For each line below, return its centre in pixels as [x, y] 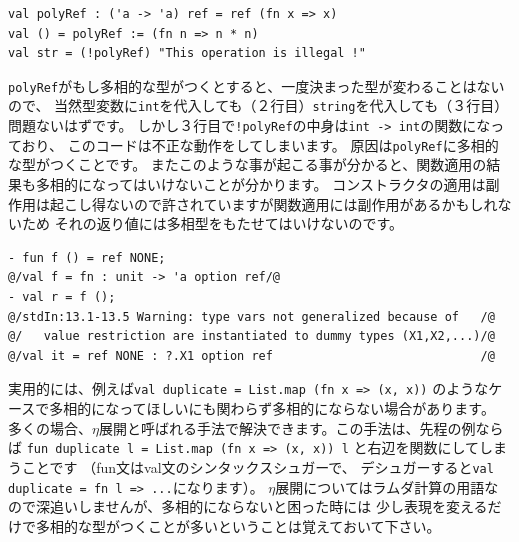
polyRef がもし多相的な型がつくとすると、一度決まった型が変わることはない [256, 85]
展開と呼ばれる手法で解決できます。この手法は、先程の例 [287, 427]
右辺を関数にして [423, 447]
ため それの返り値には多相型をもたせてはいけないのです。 [212, 223]
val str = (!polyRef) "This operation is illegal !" [187, 53]
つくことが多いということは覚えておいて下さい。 [280, 525]
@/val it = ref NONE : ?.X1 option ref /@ [251, 355]
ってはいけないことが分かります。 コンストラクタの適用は [295, 184]
